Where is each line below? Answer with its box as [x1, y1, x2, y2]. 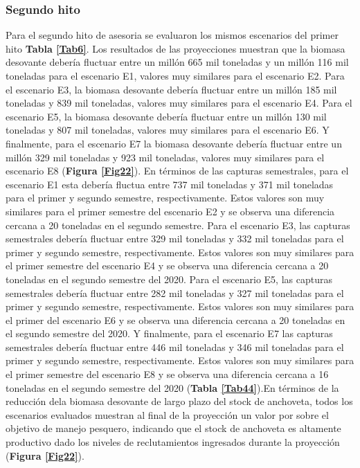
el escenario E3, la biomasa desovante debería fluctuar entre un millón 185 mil [6, 82, 337, 96]
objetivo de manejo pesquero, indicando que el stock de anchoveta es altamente [6, 421, 341, 435]
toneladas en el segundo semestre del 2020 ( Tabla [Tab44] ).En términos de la [6, 380, 339, 395]
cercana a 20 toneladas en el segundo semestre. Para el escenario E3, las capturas [6, 217, 350, 232]
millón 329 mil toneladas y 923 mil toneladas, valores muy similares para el [6, 150, 325, 164]
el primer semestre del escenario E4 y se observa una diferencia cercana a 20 [6, 258, 329, 273]
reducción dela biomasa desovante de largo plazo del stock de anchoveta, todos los [6, 394, 353, 408]
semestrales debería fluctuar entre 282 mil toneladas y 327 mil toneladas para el [6, 285, 344, 300]
